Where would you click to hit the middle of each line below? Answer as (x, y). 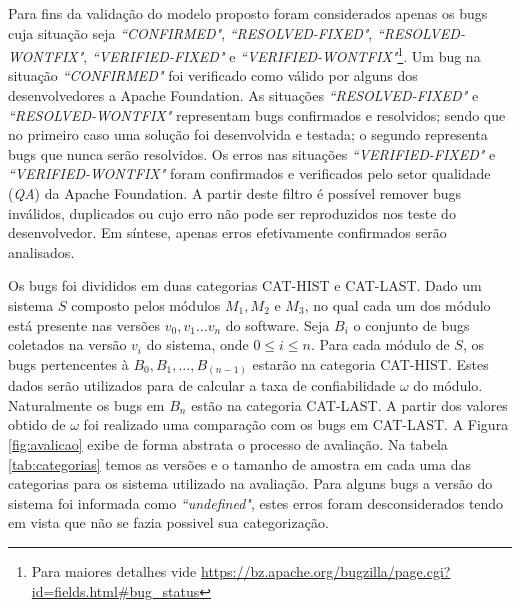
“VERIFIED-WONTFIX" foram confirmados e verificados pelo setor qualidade (249, 173)
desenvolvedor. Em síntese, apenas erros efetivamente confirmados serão (227, 232)
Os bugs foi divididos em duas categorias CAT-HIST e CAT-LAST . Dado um (245, 285)
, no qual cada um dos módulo (397, 304)
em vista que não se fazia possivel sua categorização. (168, 522)
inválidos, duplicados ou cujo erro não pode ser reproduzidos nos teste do (232, 212)
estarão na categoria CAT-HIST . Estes (370, 363)
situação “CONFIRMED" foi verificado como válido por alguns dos (213, 75)
